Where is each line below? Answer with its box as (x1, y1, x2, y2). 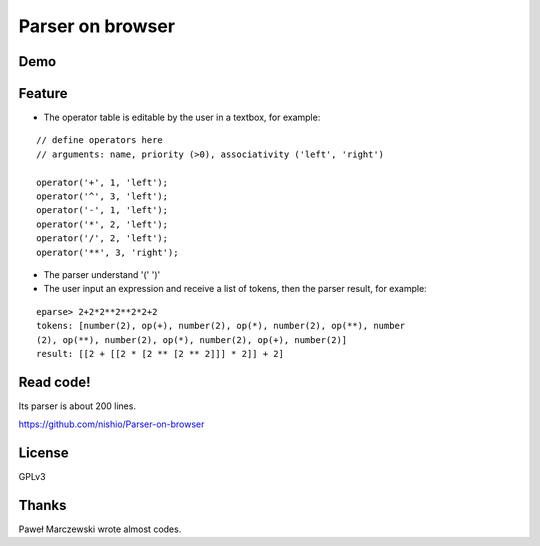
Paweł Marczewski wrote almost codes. (18, 523, 182, 535)
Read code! (18, 373, 91, 390)
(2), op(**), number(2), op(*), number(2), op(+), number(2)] (36, 334, 348, 345)
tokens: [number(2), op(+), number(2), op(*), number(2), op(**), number (36, 320, 406, 332)
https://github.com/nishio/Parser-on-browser (18, 418, 205, 430)
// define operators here (36, 135, 164, 146)
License (18, 445, 69, 462)
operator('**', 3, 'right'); (36, 246, 179, 258)
